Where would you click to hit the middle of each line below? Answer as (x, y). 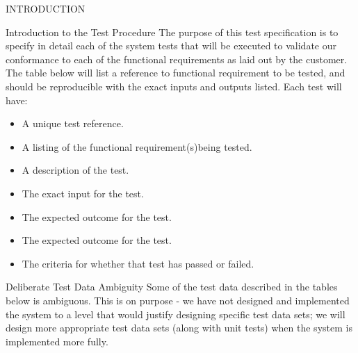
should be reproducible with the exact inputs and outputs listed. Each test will (174, 86)
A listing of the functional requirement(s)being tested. (137, 146)
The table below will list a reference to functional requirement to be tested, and (176, 73)
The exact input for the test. (83, 193)
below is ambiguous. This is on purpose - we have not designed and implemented (178, 300)
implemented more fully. (57, 341)
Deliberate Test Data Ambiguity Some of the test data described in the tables (172, 287)
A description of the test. (75, 170)
